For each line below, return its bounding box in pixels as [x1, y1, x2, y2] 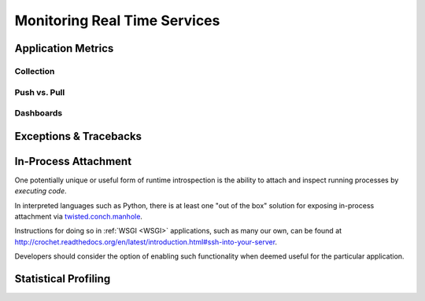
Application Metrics [14, 42, 114, 55]
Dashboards [14, 108, 63, 119]
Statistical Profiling [14, 272, 111, 285]
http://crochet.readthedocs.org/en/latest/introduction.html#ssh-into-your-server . [14, 237, 278, 247]
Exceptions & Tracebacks [14, 130, 142, 143]
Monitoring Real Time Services [14, 12, 220, 29]
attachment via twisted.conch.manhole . [14, 211, 143, 221]
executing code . [14, 186, 67, 196]
